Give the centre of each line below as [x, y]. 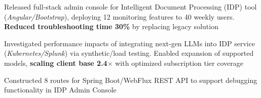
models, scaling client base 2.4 [56, 63]
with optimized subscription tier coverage [179, 63]
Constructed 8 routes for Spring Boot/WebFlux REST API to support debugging [131, 80]
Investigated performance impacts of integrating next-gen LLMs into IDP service [130, 43]
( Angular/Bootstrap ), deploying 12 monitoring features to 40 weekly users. [119, 16]
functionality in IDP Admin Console [60, 90]
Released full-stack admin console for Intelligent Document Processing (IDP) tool [130, 7]
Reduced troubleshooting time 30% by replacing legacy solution [111, 26]
